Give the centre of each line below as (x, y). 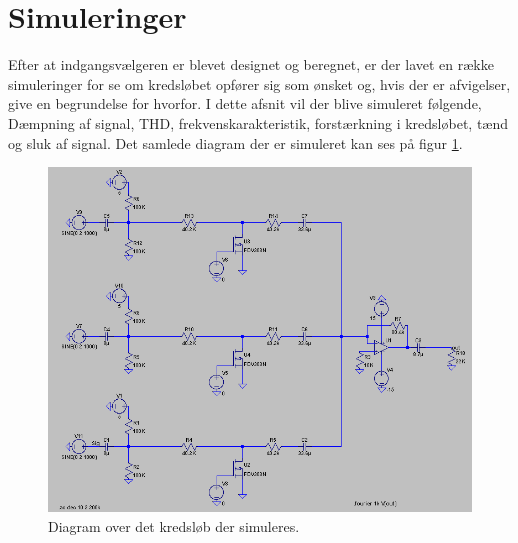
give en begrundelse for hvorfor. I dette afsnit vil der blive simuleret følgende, (245, 103)
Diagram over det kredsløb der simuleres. (174, 525)
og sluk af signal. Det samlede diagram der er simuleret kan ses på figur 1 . (235, 142)
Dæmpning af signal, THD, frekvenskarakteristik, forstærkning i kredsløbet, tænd (258, 122)
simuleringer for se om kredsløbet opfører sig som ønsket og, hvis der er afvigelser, (259, 83)
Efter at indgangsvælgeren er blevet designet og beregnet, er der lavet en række (251, 64)
